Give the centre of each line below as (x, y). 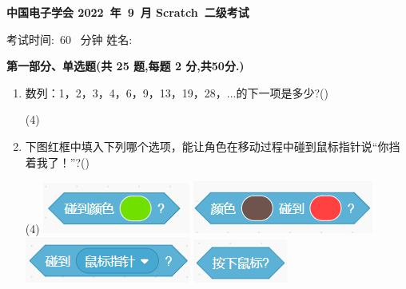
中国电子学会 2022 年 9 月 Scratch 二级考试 (128, 12)
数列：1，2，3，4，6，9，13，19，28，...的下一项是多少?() (177, 92)
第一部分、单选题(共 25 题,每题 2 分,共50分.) (125, 66)
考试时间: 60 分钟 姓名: (70, 39)
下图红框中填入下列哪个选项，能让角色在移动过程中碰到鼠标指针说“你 (207, 146)
